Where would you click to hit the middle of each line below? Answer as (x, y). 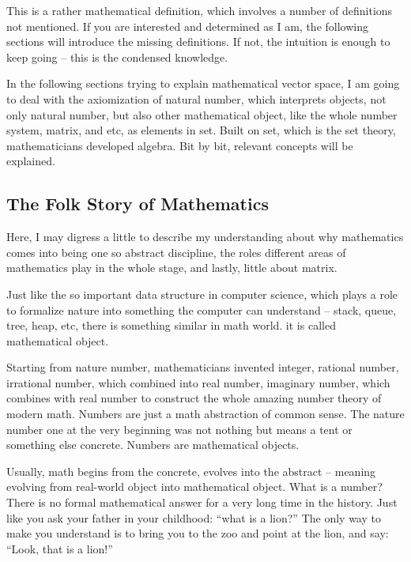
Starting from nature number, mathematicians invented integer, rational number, (203, 367)
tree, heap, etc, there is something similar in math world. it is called (171, 325)
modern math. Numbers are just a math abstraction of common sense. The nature (205, 414)
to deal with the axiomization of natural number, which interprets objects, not (196, 98)
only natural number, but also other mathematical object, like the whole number (202, 114)
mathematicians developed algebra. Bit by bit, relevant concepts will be (180, 145)
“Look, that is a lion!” (60, 548)
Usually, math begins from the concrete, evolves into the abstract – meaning (191, 471)
